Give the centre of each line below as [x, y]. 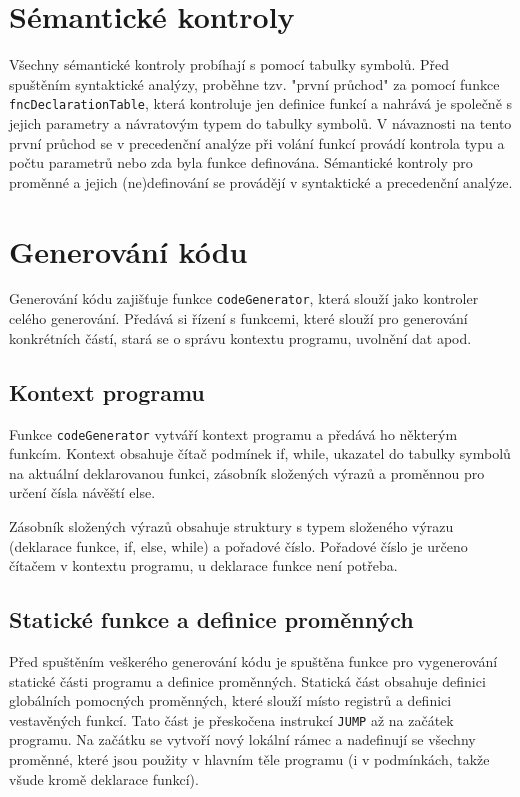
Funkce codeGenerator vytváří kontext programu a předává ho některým [233, 433]
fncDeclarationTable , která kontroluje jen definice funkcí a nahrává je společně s [261, 103]
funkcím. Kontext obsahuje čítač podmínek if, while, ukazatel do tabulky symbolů [260, 453]
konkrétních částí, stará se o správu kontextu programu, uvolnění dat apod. [240, 337]
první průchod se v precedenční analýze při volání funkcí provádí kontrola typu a [257, 142]
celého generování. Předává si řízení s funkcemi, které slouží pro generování [238, 318]
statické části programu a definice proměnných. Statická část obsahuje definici [247, 680]
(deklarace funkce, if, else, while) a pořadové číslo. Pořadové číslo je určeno [238, 545]
